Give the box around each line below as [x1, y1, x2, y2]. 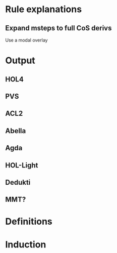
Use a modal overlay [5, 37, 48, 43]
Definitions [5, 216, 53, 227]
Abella [5, 126, 26, 135]
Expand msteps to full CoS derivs [5, 24, 112, 32]
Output [5, 55, 35, 66]
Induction [5, 239, 46, 250]
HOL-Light [5, 161, 38, 170]
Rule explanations [5, 4, 82, 15]
